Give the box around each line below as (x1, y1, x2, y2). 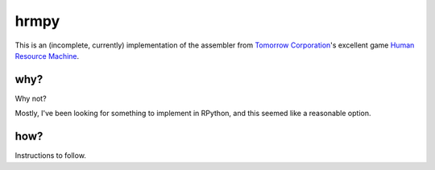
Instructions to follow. (14, 151, 86, 160)
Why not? (14, 93, 48, 103)
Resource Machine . (14, 51, 80, 60)
